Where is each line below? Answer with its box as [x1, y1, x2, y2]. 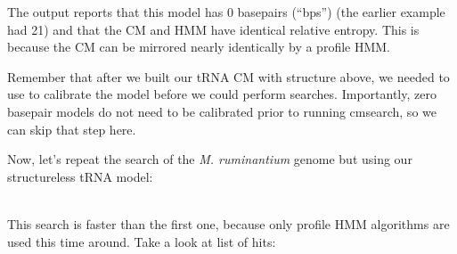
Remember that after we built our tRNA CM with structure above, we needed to [7, 67, 450, 86]
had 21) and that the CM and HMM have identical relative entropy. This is [7, 20, 420, 38]
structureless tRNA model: [7, 167, 153, 185]
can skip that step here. [7, 119, 136, 138]
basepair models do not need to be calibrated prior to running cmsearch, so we [7, 102, 437, 120]
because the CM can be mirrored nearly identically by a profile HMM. [7, 37, 391, 56]
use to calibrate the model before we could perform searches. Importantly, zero [7, 85, 437, 103]
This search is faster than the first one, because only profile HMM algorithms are [7, 214, 450, 233]
